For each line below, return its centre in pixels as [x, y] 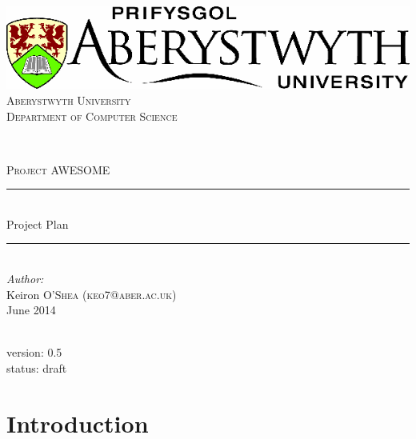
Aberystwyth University [69, 100]
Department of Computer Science [92, 116]
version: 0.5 [34, 352]
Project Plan [38, 223]
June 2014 [31, 310]
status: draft [37, 368]
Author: [25, 279]
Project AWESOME [58, 169]
